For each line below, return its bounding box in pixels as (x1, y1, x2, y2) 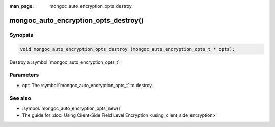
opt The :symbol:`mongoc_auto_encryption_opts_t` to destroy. (22, 82, 153, 88)
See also (9, 95, 32, 102)
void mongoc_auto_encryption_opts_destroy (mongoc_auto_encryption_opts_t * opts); (20, 46, 235, 52)
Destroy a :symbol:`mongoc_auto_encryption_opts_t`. (9, 59, 121, 65)
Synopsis (9, 31, 33, 38)
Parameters (9, 71, 39, 78)
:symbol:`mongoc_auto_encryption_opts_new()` (22, 105, 122, 111)
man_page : (9, 3, 34, 9)
